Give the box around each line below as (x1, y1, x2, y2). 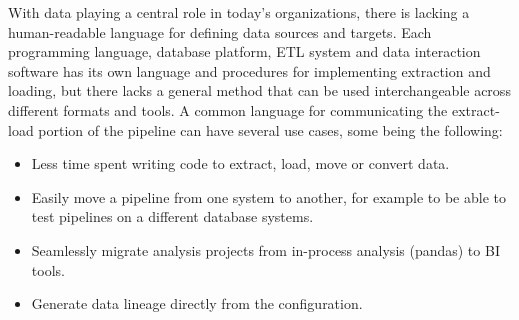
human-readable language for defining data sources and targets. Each (8, 21, 432, 42)
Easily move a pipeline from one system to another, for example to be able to (31, 186, 506, 207)
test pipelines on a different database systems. (31, 206, 314, 227)
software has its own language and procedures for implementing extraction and (8, 60, 491, 81)
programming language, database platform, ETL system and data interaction (8, 41, 481, 62)
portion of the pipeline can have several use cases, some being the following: (38, 119, 503, 140)
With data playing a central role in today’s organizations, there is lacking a (8, 2, 470, 22)
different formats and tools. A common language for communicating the (8, 99, 448, 120)
